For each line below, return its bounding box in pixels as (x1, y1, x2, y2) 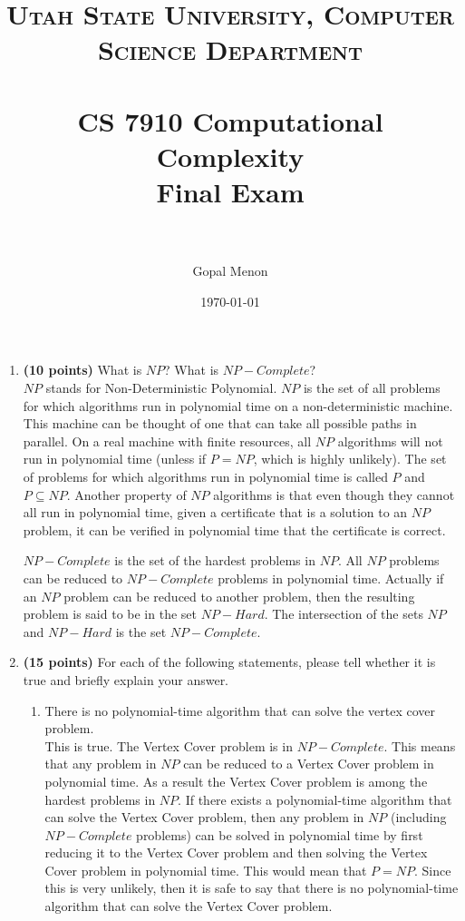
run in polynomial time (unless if (23, 449, 207, 468)
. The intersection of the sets (264, 604, 423, 623)
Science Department (97, 31, 363, 68)
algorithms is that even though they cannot (213, 485, 455, 504)
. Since (414, 860, 451, 879)
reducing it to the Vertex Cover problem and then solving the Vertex (44, 843, 428, 862)
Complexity (156, 137, 305, 174)
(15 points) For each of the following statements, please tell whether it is (23, 652, 436, 671)
